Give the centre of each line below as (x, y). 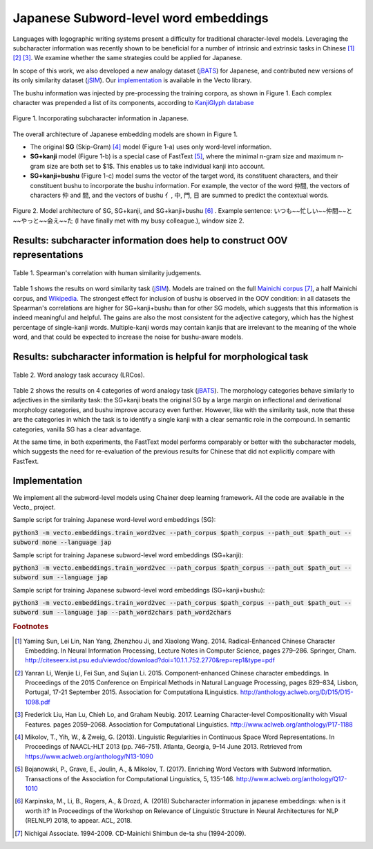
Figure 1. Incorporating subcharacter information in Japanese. (101, 118)
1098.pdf (38, 702)
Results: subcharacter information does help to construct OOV (150, 240)
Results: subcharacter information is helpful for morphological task (161, 356)
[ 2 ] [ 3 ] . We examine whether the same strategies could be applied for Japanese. (127, 58)
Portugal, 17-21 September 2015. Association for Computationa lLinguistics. (132, 692)
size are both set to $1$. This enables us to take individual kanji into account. (155, 166)
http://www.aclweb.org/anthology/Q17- (291, 778)
